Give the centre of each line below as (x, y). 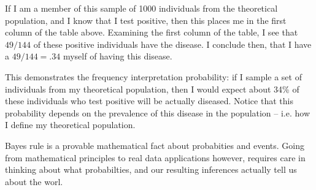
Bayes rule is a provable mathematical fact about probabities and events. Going (155, 145)
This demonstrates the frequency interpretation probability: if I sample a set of (153, 76)
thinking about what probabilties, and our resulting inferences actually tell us (151, 169)
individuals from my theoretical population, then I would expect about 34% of (152, 89)
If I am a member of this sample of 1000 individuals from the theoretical (141, 8)
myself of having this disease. (118, 56)
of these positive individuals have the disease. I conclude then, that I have (172, 44)
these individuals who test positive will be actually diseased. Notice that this (149, 101)
